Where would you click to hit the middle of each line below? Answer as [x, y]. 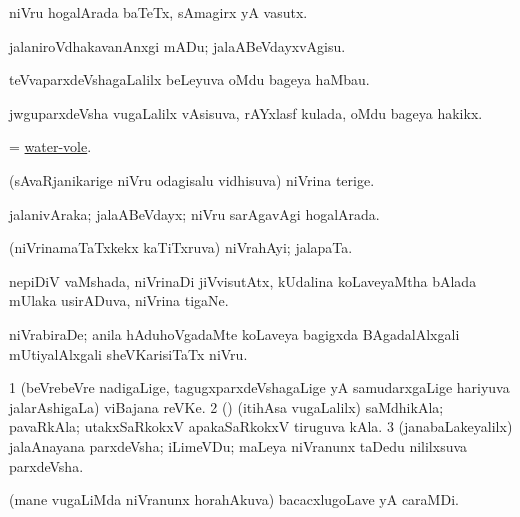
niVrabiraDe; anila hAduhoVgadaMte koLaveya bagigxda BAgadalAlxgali [234, 333]
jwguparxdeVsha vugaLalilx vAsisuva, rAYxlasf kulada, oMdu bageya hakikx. [246, 112]
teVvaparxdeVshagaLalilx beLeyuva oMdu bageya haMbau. [189, 79]
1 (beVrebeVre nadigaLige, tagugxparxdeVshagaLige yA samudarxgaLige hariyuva [259, 387]
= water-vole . [50, 146]
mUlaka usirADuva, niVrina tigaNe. [119, 300]
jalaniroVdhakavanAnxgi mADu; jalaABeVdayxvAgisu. [177, 45]
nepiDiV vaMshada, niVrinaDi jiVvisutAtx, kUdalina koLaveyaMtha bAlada [243, 280]
